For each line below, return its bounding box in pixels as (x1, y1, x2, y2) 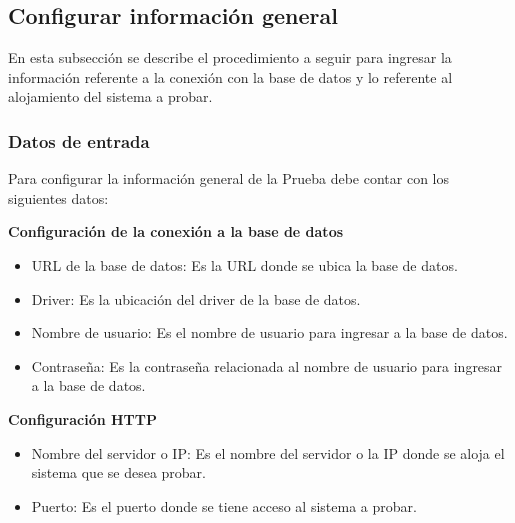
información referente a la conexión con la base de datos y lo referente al (8, 66, 453, 87)
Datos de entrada (8, 128, 150, 153)
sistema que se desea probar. (31, 462, 206, 483)
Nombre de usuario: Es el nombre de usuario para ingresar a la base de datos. (31, 322, 508, 343)
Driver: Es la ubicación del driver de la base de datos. (31, 288, 361, 309)
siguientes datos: (8, 187, 109, 208)
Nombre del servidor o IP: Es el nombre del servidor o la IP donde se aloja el (31, 442, 505, 463)
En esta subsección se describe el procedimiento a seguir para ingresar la (8, 47, 452, 68)
